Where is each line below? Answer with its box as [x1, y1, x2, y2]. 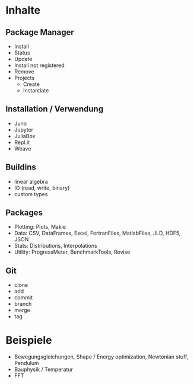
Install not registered [14, 62, 65, 69]
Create [23, 81, 40, 88]
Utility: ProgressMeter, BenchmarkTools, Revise [14, 248, 131, 255]
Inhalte [5, 4, 41, 17]
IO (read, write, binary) [14, 184, 70, 191]
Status [14, 49, 30, 56]
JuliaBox [14, 132, 36, 139]
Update [14, 56, 33, 62]
